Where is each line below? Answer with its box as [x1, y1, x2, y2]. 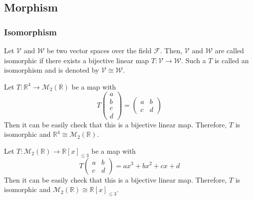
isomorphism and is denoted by [4, 65, 99, 75]
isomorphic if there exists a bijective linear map [4, 55, 149, 65]
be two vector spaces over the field [47, 45, 152, 55]
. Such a [181, 55, 206, 65]
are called [215, 45, 244, 55]
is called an [214, 55, 249, 65]
